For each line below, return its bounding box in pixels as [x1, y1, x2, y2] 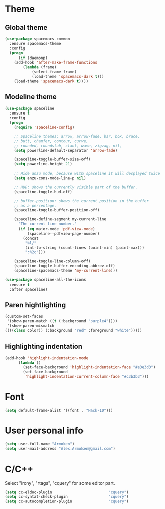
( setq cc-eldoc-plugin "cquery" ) [5, 490, 129, 495]
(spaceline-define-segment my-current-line [14, 217, 107, 222]
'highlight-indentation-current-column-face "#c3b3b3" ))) [25, 374, 149, 379]
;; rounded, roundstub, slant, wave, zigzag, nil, [14, 143, 122, 148]
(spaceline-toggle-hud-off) [14, 189, 72, 194]
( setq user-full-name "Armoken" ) [5, 441, 75, 446]
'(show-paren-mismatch [7, 323, 55, 328]
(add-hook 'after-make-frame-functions [14, 60, 98, 65]
